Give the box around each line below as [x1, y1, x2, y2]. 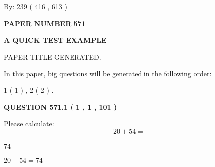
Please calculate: [4, 118, 54, 129]
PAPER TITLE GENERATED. [4, 51, 101, 62]
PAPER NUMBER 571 [4, 18, 86, 28]
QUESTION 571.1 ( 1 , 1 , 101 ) [4, 101, 117, 112]
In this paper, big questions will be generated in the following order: [4, 68, 212, 79]
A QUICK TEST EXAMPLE [4, 35, 107, 45]
